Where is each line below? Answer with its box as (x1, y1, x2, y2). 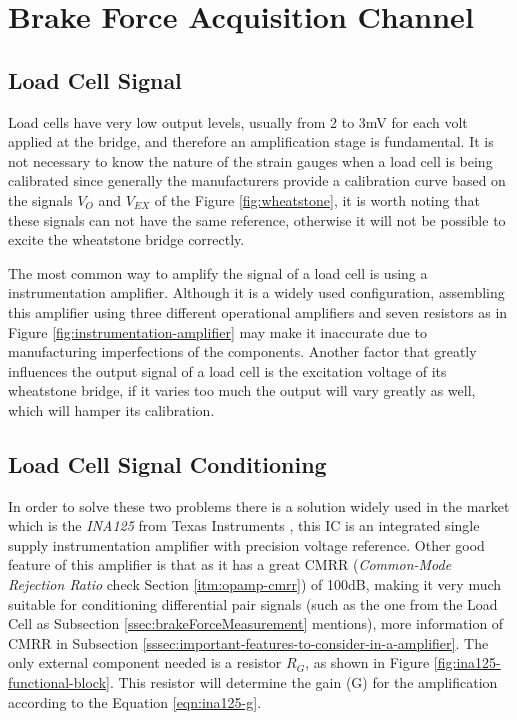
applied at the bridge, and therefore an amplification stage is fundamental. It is (8, 131, 494, 152)
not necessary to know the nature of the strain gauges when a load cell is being (8, 150, 493, 171)
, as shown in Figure (305, 652, 430, 673)
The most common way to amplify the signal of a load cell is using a (8, 262, 428, 283)
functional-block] (8, 672, 110, 693)
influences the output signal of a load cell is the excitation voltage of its (8, 360, 447, 381)
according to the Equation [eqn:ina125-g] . (8, 691, 262, 712)
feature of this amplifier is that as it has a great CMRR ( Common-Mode (8, 554, 452, 575)
